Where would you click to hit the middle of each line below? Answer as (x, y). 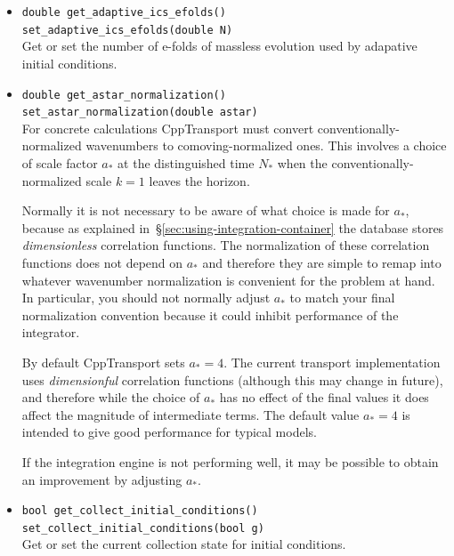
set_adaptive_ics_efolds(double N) (127, 30)
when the (302, 163)
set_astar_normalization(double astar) (140, 113)
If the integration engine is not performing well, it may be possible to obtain (230, 461)
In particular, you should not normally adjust (146, 298)
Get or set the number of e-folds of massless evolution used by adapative (219, 46)
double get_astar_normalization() (124, 95)
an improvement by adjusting (102, 479)
